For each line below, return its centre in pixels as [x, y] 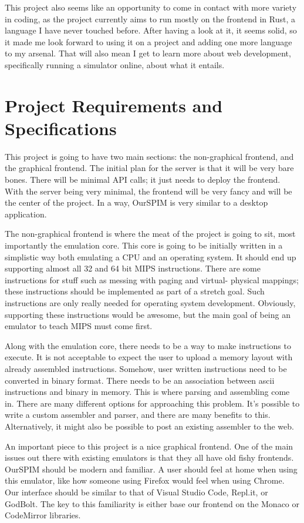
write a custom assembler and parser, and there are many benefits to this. [138, 415]
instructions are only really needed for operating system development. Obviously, [150, 303]
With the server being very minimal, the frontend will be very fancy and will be [148, 191]
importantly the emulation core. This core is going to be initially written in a [144, 245]
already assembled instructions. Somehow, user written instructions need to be [146, 368]
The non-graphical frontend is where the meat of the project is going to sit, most [150, 234]
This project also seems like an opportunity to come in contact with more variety [151, 7]
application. [26, 214]
